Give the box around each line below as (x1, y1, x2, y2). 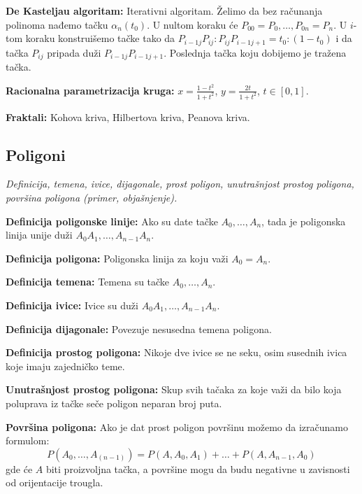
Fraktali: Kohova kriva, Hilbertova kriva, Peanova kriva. (6, 109, 250, 124)
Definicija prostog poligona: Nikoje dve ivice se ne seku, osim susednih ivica (6, 345, 347, 360)
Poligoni (6, 143, 66, 165)
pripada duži (47, 45, 101, 59)
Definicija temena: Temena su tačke (6, 274, 170, 289)
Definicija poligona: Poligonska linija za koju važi (6, 250, 229, 265)
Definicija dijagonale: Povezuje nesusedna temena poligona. (6, 321, 272, 336)
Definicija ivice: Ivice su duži (6, 298, 138, 312)
